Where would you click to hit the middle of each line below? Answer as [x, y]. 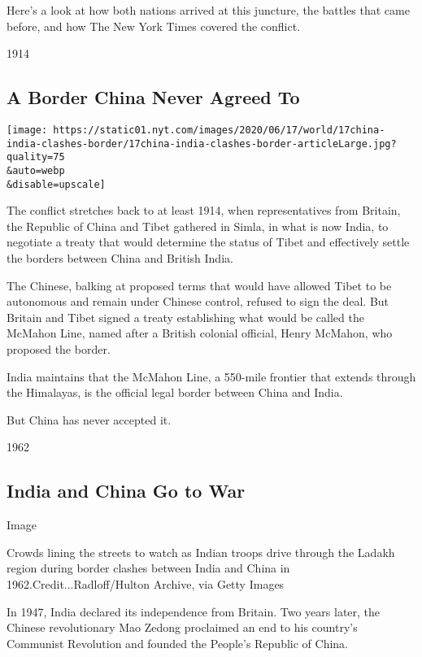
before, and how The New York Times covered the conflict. [154, 26]
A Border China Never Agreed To [153, 97]
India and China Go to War [126, 491]
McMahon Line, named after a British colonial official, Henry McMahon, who [200, 333]
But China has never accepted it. [89, 419]
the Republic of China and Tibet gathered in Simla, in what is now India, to [198, 226]
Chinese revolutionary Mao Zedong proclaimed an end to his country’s [182, 627]
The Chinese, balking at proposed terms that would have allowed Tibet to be [199, 285]
